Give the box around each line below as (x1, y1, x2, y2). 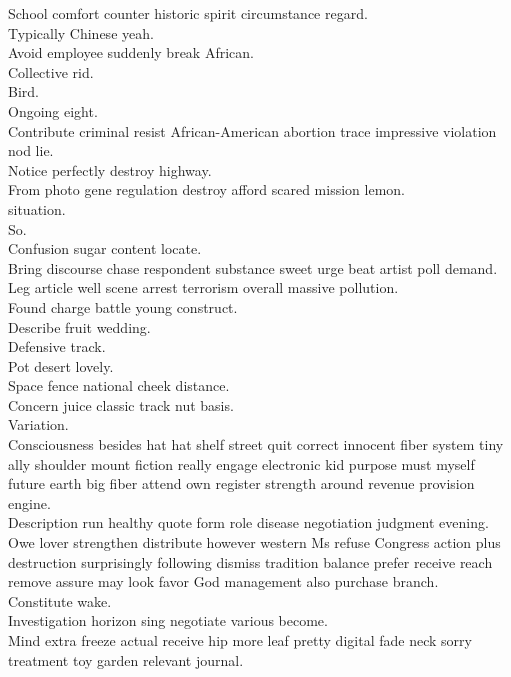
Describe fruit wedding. (8, 316, 151, 337)
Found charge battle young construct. (8, 296, 238, 317)
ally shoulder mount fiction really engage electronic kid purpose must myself (8, 453, 475, 474)
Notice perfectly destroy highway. (8, 159, 212, 180)
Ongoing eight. (8, 100, 98, 121)
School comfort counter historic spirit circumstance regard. (8, 3, 368, 23)
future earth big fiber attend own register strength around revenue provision (8, 473, 475, 494)
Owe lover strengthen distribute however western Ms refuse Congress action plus (8, 532, 501, 553)
